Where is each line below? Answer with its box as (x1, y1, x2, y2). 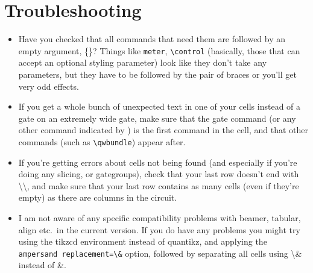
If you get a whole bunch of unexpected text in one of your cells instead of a (18, 100, 301, 113)
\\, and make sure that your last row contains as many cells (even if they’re (18, 179, 299, 192)
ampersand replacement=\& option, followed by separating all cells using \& (18, 246, 302, 259)
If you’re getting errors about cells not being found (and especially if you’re (18, 155, 297, 168)
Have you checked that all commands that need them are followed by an (18, 33, 286, 45)
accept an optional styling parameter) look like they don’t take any (18, 56, 267, 69)
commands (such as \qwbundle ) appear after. (18, 135, 186, 148)
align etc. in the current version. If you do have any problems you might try (18, 223, 300, 236)
